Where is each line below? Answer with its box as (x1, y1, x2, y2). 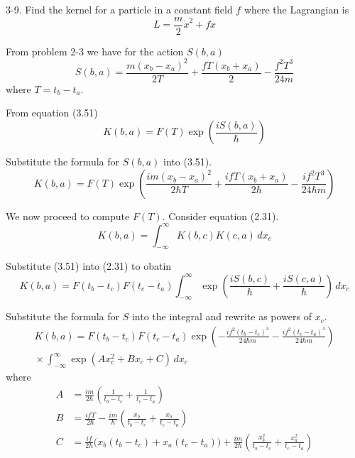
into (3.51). (163, 154, 212, 168)
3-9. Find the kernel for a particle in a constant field (6, 2, 233, 16)
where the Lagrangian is (244, 2, 349, 16)
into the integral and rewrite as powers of (131, 309, 312, 324)
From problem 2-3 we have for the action (6, 43, 184, 58)
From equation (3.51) (6, 105, 98, 120)
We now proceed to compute (6, 208, 130, 223)
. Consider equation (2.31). (162, 208, 279, 223)
